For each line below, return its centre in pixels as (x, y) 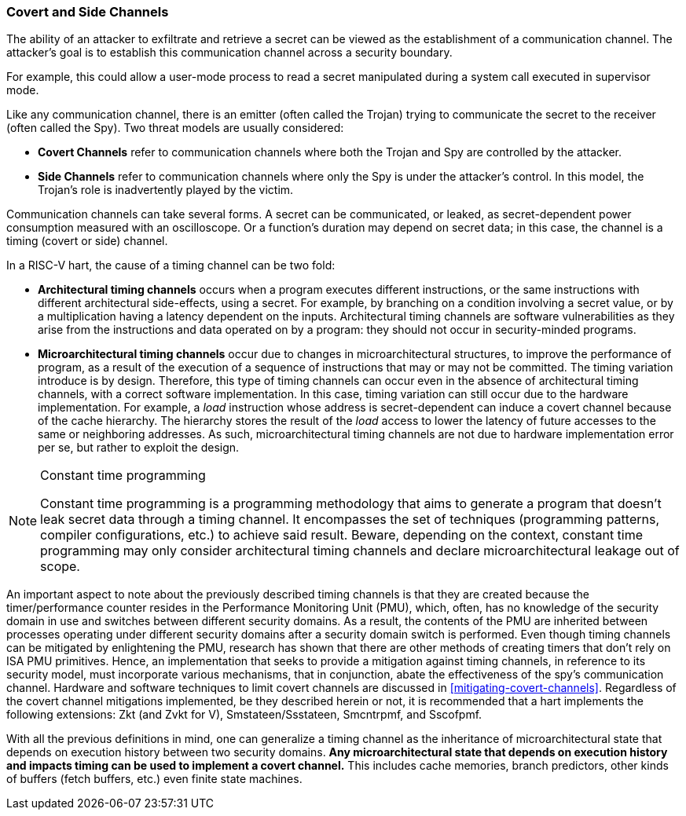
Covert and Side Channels (88, 12)
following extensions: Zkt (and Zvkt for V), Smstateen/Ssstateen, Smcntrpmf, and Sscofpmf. (244, 715)
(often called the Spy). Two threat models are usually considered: (175, 128)
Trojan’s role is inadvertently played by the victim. (166, 190)
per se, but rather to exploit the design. (139, 448)
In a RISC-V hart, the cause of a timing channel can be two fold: (171, 265)
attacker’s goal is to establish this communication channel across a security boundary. (229, 53)
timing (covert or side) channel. (87, 241)
